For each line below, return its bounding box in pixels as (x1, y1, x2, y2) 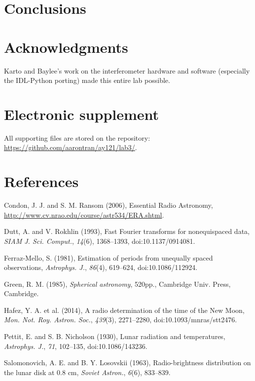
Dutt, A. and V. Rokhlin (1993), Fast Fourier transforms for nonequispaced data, (4, 226, 250, 236)
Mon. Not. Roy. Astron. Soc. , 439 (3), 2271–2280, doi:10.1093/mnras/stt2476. (4, 314, 237, 325)
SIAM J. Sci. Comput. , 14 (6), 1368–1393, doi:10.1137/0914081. (4, 235, 195, 246)
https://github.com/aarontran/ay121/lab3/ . (4, 142, 137, 152)
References (4, 171, 79, 191)
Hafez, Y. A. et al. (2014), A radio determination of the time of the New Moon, (4, 305, 245, 315)
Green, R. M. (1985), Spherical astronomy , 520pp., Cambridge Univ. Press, (4, 278, 231, 289)
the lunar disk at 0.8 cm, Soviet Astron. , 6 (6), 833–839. (4, 367, 171, 377)
